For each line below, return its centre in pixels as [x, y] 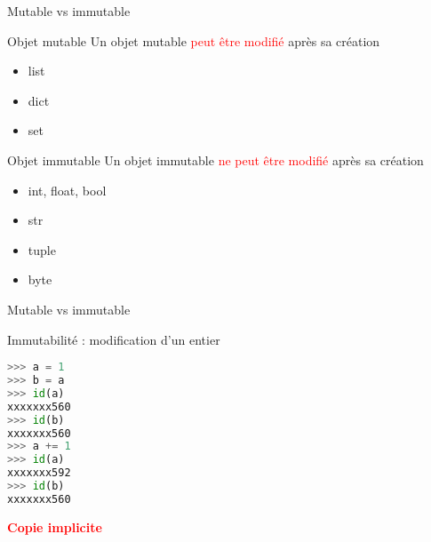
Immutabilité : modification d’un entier [114, 339]
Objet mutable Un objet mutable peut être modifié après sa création [194, 40]
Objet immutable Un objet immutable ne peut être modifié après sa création [215, 159]
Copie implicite [55, 526]
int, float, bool [67, 190]
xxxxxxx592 [39, 473]
